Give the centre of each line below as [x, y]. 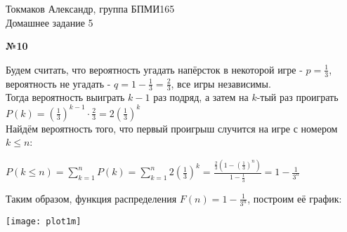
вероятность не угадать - [58, 83]
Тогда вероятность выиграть [65, 97]
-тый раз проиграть [297, 97]
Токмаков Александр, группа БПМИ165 [90, 8]
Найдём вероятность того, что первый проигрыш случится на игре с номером [172, 128]
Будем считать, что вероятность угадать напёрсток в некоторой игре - [154, 69]
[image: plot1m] [44, 222]
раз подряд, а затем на [201, 97]
